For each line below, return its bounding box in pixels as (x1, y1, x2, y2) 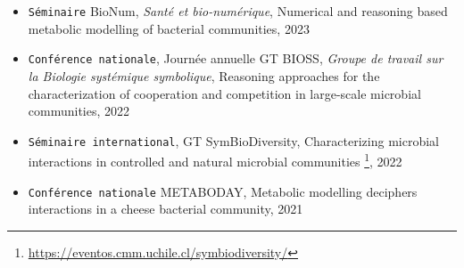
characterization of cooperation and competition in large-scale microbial (28, 84, 421, 102)
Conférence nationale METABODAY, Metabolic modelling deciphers (28, 182, 418, 200)
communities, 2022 (28, 102, 130, 120)
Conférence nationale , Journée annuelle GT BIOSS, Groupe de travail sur (28, 49, 443, 68)
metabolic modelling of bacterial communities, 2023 (28, 19, 310, 37)
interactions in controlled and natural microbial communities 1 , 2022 (28, 150, 402, 170)
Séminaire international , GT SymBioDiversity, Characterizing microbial (28, 131, 439, 150)
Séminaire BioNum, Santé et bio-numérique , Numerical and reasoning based (28, 2, 448, 20)
